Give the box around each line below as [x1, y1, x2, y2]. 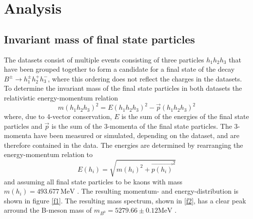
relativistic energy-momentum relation [4, 92, 118, 102]
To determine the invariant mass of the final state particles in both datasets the [4, 83, 242, 93]
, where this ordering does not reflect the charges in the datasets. [48, 73, 242, 83]
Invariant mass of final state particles [4, 31, 195, 46]
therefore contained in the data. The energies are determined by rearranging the [4, 139, 243, 150]
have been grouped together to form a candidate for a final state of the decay [4, 64, 235, 74]
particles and [4, 120, 42, 131]
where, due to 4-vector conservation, [4, 111, 112, 121]
